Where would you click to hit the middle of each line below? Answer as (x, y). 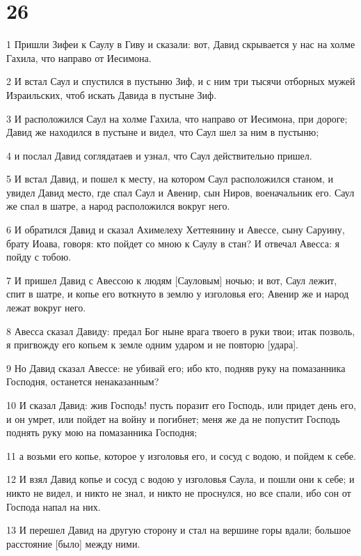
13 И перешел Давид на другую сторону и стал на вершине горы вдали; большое (179, 530)
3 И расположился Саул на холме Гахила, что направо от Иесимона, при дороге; (177, 118)
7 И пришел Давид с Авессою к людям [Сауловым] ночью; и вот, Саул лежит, (172, 280)
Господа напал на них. (54, 506)
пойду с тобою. (39, 257)
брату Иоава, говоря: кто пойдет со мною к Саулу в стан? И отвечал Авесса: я (173, 243)
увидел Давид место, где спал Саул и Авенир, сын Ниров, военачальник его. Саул (180, 192)
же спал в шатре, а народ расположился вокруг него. (118, 206)
